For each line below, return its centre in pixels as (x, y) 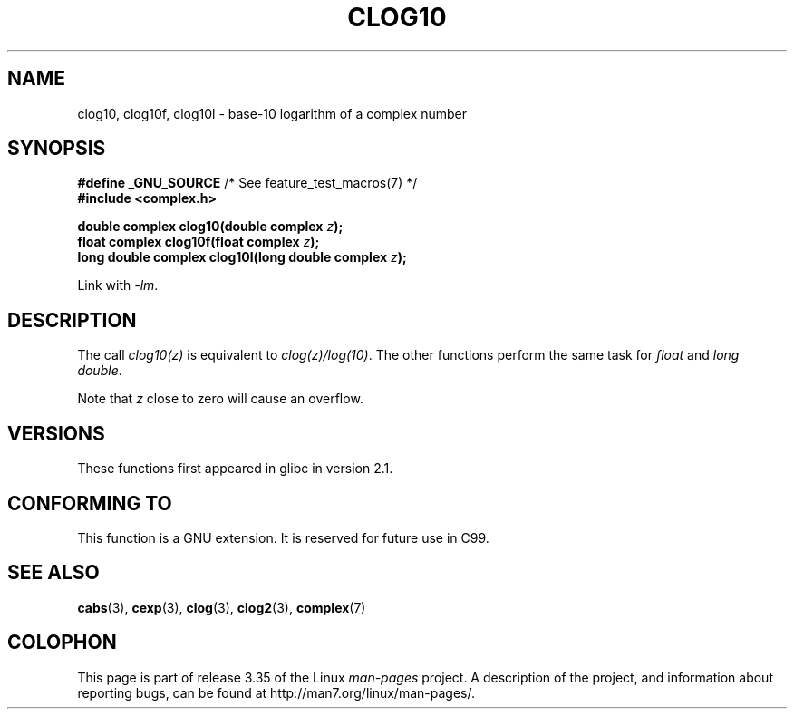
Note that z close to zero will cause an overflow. (220, 399)
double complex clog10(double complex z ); (210, 227)
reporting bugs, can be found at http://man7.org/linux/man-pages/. (276, 692)
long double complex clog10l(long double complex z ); (242, 257)
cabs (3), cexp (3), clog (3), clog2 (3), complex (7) (222, 607)
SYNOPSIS (57, 149)
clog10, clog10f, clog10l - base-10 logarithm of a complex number (272, 113)
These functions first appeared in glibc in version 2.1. (235, 469)
